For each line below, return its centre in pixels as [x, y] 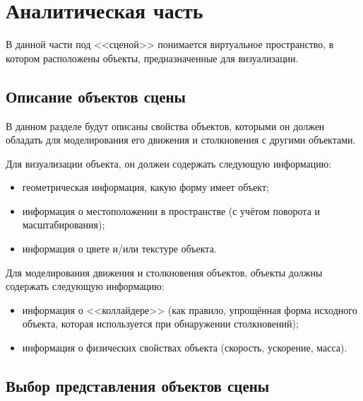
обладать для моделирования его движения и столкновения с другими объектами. [181, 140]
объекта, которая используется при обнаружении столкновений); [160, 324]
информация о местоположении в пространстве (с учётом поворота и [171, 210]
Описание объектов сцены [96, 96]
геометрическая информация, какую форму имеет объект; [146, 187]
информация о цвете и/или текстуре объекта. [119, 249]
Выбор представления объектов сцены [138, 386]
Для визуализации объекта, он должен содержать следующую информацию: [169, 163]
